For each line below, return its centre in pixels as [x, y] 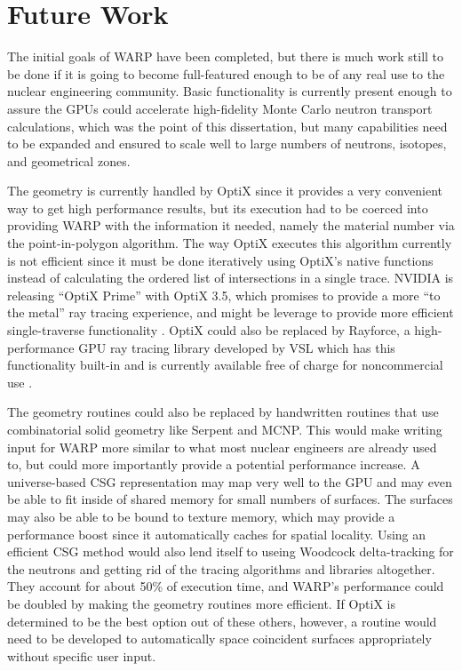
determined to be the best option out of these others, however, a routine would [222, 621]
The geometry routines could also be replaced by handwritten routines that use [223, 412]
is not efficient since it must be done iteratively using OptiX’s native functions [220, 260]
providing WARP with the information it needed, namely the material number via [231, 225]
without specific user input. [82, 655]
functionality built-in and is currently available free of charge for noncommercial [225, 365]
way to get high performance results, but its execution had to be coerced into [218, 208]
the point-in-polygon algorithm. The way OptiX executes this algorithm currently [230, 243]
